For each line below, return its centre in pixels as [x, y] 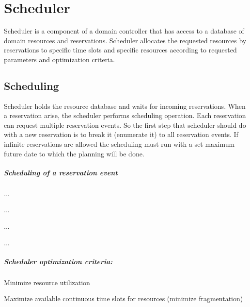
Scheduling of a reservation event [61, 172]
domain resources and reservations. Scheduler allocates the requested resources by [125, 40]
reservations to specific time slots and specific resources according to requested [120, 50]
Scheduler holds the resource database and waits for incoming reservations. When [125, 106]
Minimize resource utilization [47, 282]
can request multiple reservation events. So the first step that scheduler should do [125, 125]
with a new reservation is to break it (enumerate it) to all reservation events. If [121, 134]
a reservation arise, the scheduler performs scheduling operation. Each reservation [125, 115]
